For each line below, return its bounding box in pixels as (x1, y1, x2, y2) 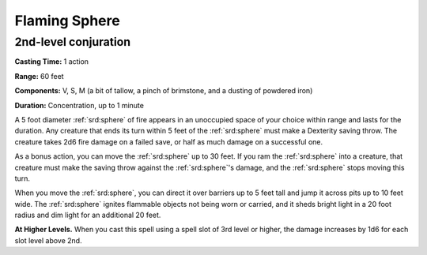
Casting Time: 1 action (14, 57, 89, 66)
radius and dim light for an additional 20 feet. (14, 210, 161, 220)
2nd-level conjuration (14, 35, 130, 49)
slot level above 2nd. (14, 235, 82, 245)
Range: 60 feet (14, 71, 64, 81)
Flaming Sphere (14, 12, 120, 29)
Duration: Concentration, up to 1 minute (14, 100, 144, 110)
